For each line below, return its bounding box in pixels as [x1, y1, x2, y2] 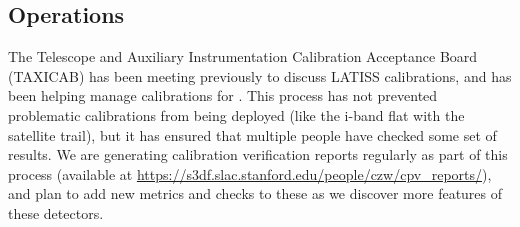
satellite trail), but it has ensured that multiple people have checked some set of [8, 124, 497, 145]
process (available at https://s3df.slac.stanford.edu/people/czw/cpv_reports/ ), [8, 163, 492, 184]
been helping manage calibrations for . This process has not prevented [8, 85, 438, 106]
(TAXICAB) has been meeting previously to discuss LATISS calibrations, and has [8, 65, 512, 86]
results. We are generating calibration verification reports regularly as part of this [8, 144, 508, 165]
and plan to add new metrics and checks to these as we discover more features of [8, 183, 503, 204]
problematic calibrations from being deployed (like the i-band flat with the [8, 104, 465, 125]
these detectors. [8, 202, 104, 223]
